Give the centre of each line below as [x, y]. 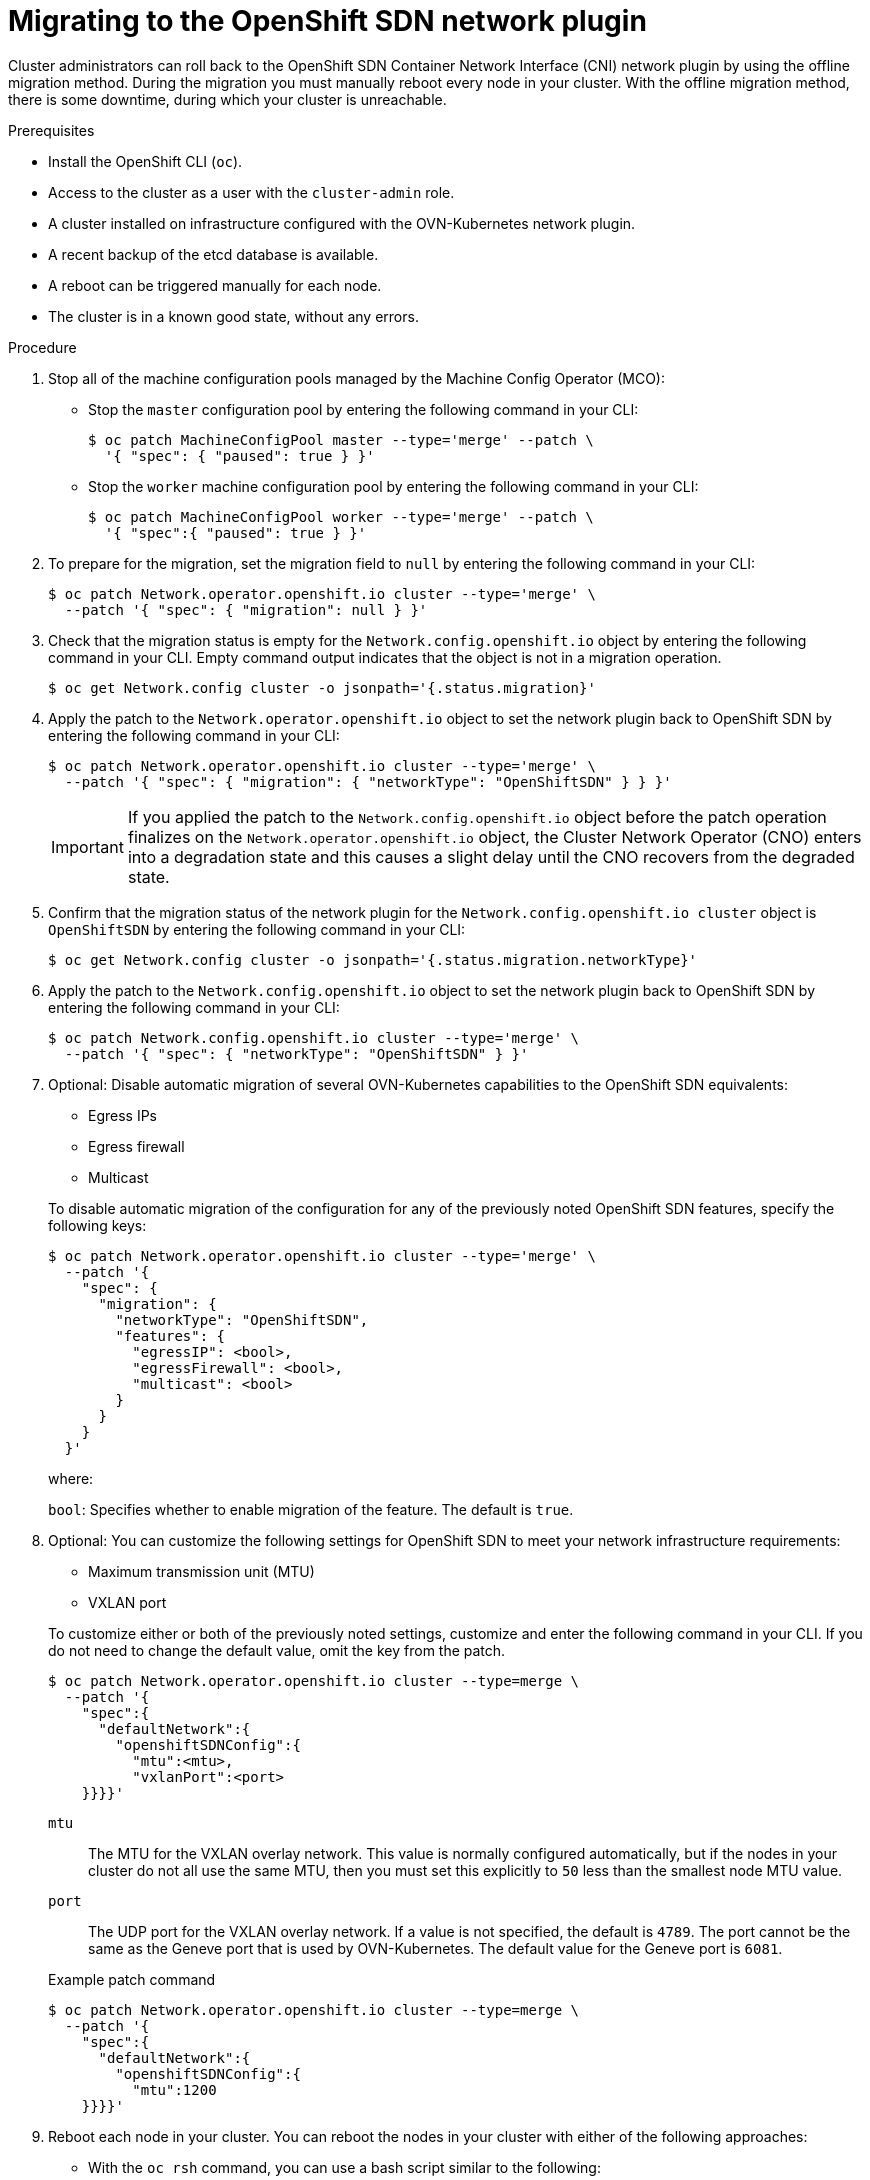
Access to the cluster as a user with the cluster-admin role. [251, 192]
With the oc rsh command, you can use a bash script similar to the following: [344, 2167]
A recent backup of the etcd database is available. [213, 254]
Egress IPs [123, 1115]
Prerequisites [51, 130]
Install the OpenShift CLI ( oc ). [145, 161]
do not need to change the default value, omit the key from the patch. [277, 1650]
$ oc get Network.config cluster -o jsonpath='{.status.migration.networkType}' [373, 959]
